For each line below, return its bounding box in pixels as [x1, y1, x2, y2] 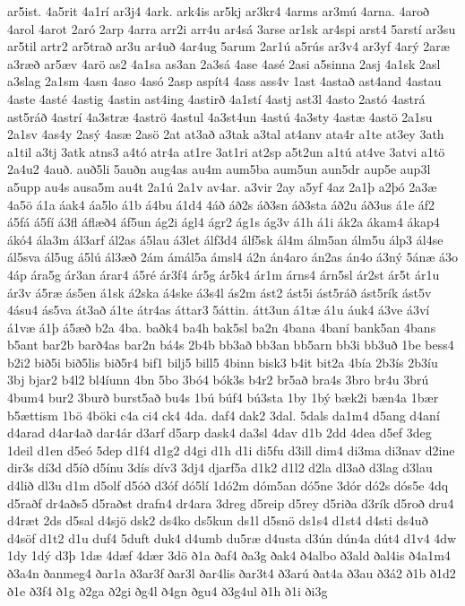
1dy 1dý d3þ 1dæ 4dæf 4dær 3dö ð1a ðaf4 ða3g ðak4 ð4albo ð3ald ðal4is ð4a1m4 [7, 546, 451, 565]
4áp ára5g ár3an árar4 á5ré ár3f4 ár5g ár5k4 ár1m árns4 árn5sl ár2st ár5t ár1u [7, 264, 440, 283]
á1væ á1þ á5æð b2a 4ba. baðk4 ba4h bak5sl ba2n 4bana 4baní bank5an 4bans [7, 317, 436, 336]
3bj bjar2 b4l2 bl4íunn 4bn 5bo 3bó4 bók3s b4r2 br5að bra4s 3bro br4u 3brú [7, 370, 429, 389]
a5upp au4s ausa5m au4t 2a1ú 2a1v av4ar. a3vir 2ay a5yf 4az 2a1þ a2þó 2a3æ [7, 177, 437, 195]
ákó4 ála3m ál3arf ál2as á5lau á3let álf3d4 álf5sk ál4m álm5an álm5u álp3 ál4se [7, 229, 443, 248]
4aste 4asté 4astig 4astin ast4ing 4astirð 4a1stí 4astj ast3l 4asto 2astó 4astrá [7, 89, 426, 108]
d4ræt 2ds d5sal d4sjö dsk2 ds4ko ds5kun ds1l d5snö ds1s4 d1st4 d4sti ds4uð [7, 511, 428, 530]
